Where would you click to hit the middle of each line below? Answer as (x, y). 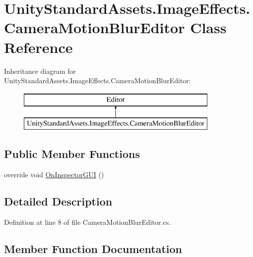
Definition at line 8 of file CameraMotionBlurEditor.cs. (88, 222)
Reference (38, 47)
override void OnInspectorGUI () (54, 175)
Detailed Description (58, 201)
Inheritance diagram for (40, 71)
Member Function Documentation (93, 248)
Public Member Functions (72, 154)
